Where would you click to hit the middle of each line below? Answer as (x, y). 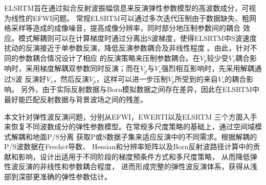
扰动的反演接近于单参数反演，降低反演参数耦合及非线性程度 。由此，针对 (127, 48)
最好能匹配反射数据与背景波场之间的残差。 (76, 99)
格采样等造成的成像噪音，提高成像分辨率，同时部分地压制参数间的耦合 (122, 28)
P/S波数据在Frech (33, 146)
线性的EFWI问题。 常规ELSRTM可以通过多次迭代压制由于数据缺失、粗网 (134, 18)
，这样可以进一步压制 (132, 78)
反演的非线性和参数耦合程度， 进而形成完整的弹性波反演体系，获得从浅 (138, 166)
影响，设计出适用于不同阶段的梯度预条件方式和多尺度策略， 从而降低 (134, 156)
